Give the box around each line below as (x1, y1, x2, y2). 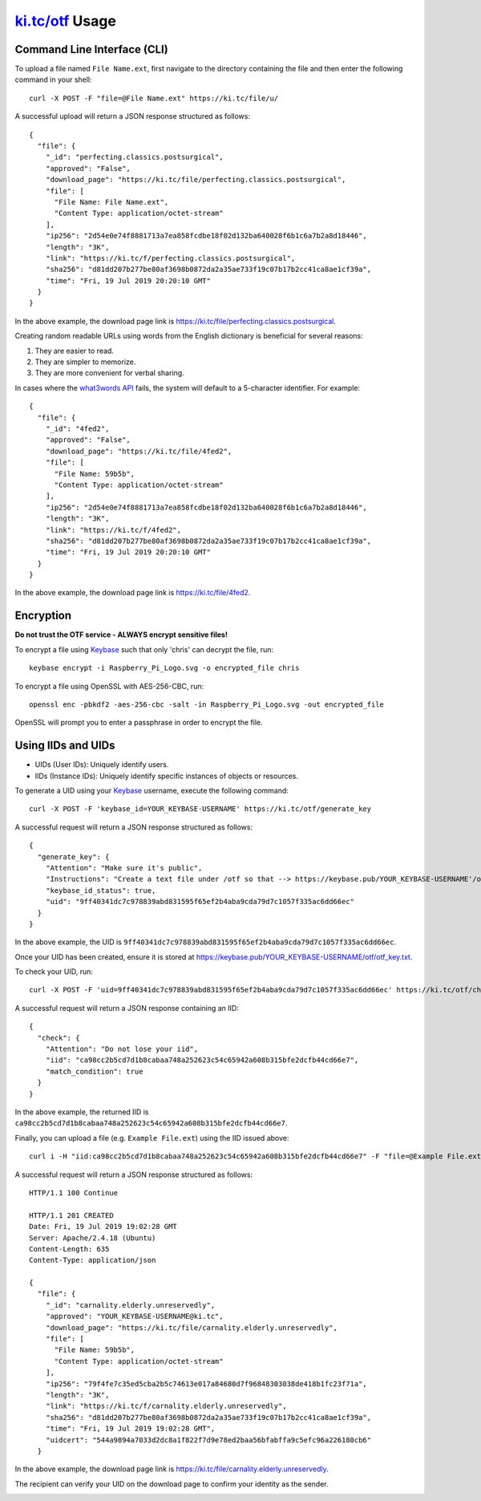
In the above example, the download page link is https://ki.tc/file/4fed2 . (14, 588, 251, 598)
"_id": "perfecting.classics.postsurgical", (45, 152, 224, 162)
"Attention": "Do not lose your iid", (45, 1045, 199, 1054)
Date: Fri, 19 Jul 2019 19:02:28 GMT (29, 1222, 178, 1231)
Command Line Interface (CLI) (14, 43, 168, 56)
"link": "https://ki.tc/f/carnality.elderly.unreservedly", (45, 1402, 288, 1411)
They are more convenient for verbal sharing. (34, 368, 184, 378)
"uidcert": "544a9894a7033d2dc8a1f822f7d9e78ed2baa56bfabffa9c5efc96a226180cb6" (45, 1435, 372, 1444)
